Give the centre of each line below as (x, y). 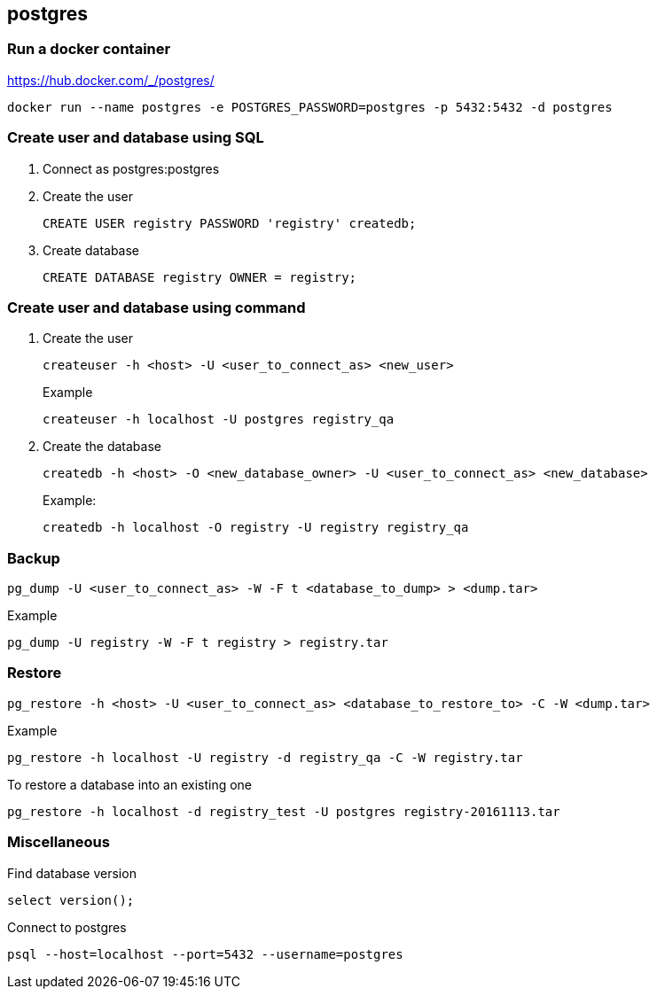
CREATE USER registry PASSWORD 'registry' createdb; (230, 223)
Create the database (102, 447)
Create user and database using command (156, 307)
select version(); (71, 900)
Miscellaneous (59, 842)
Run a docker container (89, 49)
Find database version (72, 873)
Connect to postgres (67, 927)
